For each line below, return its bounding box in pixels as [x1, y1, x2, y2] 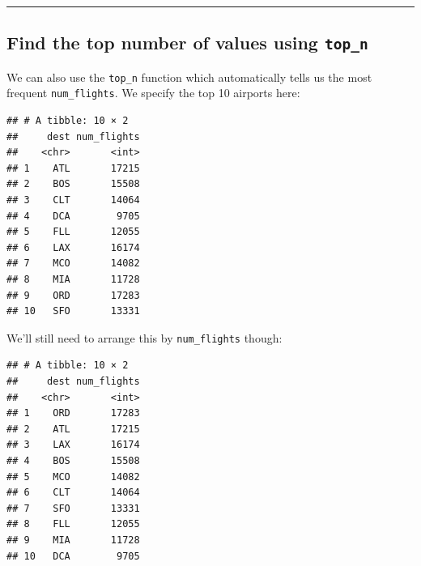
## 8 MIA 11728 [6, 274, 140, 286]
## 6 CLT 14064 [6, 487, 140, 499]
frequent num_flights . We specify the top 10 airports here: [6, 84, 300, 101]
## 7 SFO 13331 [6, 502, 140, 514]
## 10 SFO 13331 [6, 305, 140, 317]
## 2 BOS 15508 [6, 178, 140, 190]
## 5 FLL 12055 [6, 226, 140, 238]
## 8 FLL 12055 [6, 518, 140, 530]
